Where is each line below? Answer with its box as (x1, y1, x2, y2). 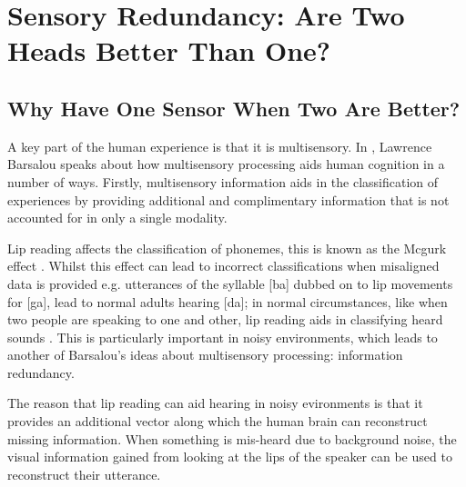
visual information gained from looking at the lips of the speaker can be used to (7, 447, 452, 466)
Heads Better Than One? (7, 32, 330, 69)
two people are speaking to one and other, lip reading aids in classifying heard (7, 310, 443, 329)
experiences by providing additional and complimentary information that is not (7, 190, 450, 209)
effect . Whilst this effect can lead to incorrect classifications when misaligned (7, 256, 440, 275)
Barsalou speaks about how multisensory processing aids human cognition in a (7, 154, 445, 174)
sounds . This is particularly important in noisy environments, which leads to (7, 327, 438, 346)
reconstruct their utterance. (7, 464, 161, 483)
